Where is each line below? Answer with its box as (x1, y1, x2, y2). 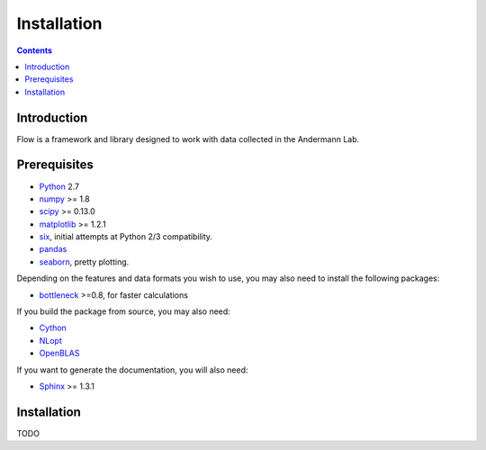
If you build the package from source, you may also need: (16, 306, 231, 317)
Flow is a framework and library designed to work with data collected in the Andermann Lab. (16, 133, 360, 144)
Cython (39, 322, 67, 333)
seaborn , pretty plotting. (39, 256, 130, 267)
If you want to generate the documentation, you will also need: (16, 364, 248, 375)
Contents (16, 45, 53, 56)
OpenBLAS (39, 347, 80, 359)
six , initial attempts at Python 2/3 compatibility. (39, 231, 213, 242)
